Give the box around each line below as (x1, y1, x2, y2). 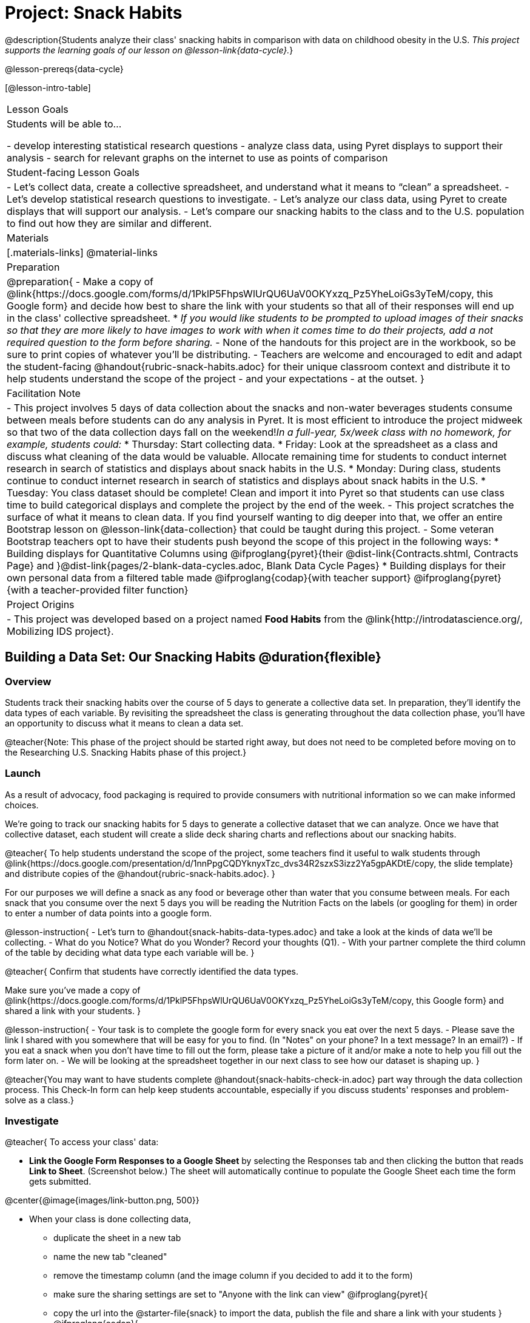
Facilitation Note (7, 387, 81, 399)
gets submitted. (29, 1176, 92, 1187)
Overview (5, 675, 52, 688)
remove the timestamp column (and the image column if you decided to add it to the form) (53, 1270, 413, 1281)
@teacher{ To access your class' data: (5, 1137, 159, 1148)
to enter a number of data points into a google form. (5, 907, 212, 918)
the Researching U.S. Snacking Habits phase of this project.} (5, 746, 247, 757)
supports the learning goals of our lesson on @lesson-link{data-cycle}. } (5, 44, 294, 55)
